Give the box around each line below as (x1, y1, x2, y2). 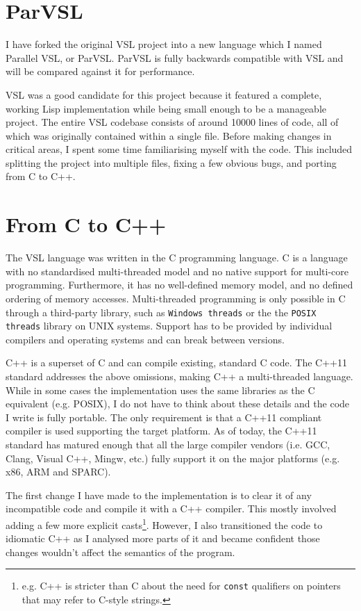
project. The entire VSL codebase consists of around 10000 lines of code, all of (6, 115, 339, 129)
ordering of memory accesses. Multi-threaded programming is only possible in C (6, 291, 346, 305)
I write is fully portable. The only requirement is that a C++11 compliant (6, 409, 322, 424)
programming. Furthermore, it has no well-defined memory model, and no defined (6, 277, 353, 292)
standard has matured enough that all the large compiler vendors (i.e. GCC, (6, 437, 330, 452)
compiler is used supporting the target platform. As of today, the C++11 (6, 423, 317, 438)
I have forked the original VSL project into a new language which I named (6, 37, 322, 51)
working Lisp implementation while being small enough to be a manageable (6, 101, 326, 115)
